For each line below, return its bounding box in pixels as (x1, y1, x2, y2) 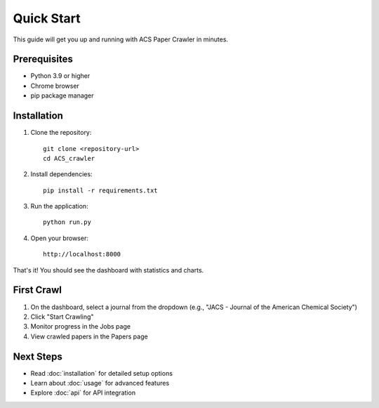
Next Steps (13, 350, 62, 362)
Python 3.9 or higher (30, 72, 91, 80)
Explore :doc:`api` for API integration (30, 388, 136, 397)
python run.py (43, 218, 91, 226)
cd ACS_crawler (43, 154, 95, 162)
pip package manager (30, 91, 94, 100)
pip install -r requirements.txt (43, 186, 158, 195)
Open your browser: (30, 234, 89, 242)
